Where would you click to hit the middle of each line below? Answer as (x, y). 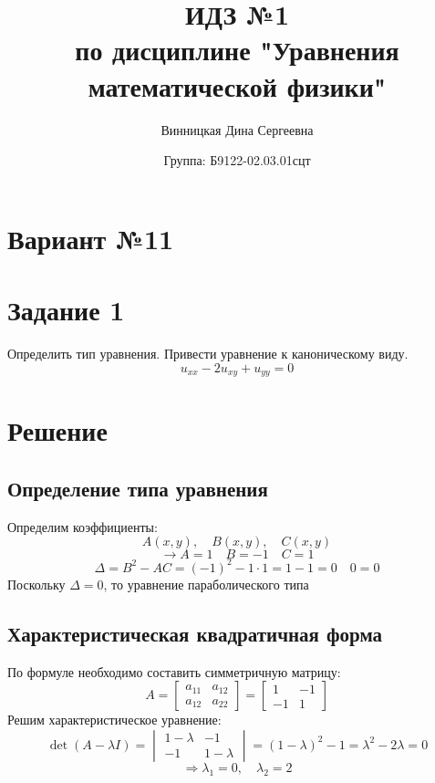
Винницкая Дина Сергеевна (237, 129)
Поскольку (36, 584)
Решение (57, 430)
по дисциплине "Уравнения (237, 50)
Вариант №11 (91, 238)
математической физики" (237, 85)
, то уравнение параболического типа (206, 584)
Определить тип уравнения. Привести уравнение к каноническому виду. (208, 353)
